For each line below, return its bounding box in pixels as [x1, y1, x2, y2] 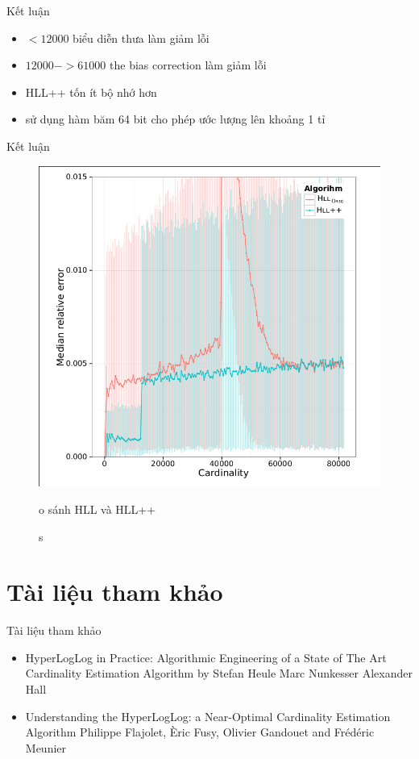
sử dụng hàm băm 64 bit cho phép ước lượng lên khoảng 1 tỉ [25, 111, 326, 127]
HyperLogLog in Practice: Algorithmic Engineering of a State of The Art [25, 648, 387, 665]
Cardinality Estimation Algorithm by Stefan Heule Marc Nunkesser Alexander [25, 665, 413, 682]
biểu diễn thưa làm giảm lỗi [73, 29, 209, 46]
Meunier [25, 739, 67, 756]
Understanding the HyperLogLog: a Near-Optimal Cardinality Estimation [25, 707, 391, 724]
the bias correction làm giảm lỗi [110, 56, 267, 73]
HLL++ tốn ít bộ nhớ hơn [25, 83, 157, 100]
